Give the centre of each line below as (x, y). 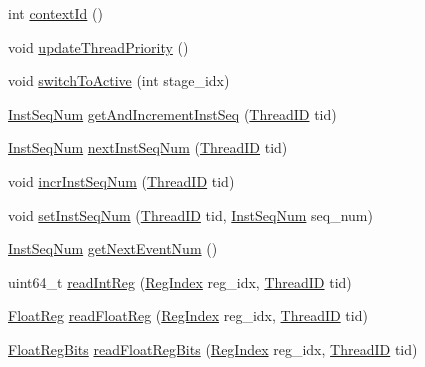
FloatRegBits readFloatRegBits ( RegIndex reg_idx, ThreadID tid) (213, 348)
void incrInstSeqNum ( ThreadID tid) (121, 180)
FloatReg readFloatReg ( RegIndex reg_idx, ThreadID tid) (188, 315)
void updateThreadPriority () (98, 46)
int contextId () (55, 13)
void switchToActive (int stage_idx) (119, 80)
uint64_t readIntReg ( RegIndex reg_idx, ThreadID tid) (180, 281)
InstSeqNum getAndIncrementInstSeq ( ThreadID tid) (172, 113)
